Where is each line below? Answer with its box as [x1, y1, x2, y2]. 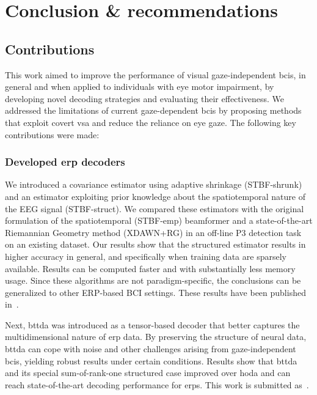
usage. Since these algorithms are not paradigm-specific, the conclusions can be [5, 274, 301, 287]
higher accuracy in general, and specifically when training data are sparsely [5, 249, 286, 262]
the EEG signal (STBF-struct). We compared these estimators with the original [5, 202, 304, 215]
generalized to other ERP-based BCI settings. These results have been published [5, 286, 306, 298]
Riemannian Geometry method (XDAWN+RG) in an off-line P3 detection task [5, 226, 302, 238]
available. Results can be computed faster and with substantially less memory [5, 262, 296, 275]
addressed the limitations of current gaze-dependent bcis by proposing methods [5, 104, 302, 117]
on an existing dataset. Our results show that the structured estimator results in [5, 238, 306, 251]
